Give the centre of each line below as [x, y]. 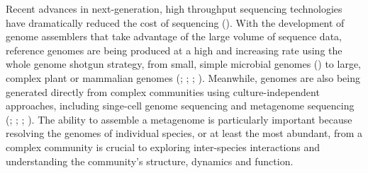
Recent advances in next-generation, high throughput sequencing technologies [174, 8]
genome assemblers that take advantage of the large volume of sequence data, [174, 36]
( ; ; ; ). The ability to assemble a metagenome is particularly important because [179, 119]
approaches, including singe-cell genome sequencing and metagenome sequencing [180, 106]
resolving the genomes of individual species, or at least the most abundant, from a [184, 133]
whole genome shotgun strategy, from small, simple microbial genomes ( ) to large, [184, 64]
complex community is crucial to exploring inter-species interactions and [163, 147]
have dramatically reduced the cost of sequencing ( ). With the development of [175, 22]
